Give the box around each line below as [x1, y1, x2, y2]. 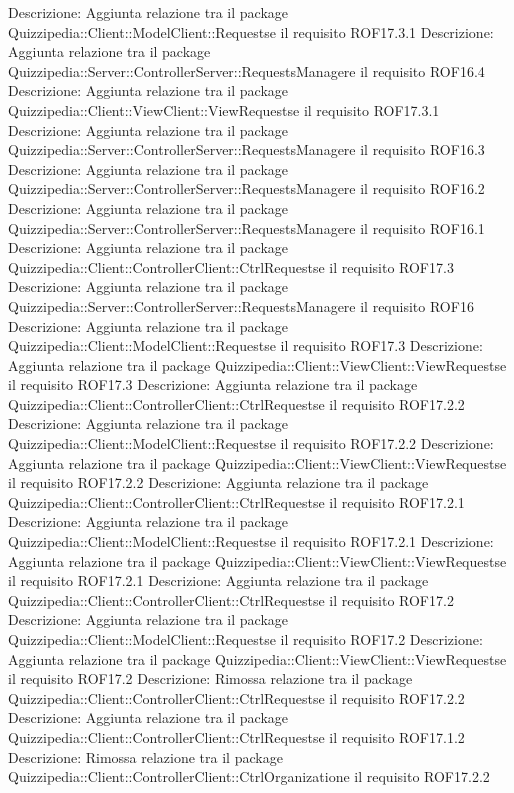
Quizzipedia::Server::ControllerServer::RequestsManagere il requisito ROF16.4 [8, 60, 485, 81]
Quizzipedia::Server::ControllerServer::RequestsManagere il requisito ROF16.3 [8, 139, 485, 160]
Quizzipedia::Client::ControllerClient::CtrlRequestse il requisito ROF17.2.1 [8, 491, 465, 512]
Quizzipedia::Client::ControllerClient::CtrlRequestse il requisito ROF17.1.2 [8, 726, 465, 747]
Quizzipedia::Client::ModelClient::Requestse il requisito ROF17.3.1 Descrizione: [8, 21, 494, 42]
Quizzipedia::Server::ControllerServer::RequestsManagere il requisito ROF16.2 [8, 178, 485, 199]
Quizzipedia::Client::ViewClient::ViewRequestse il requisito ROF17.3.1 [8, 99, 440, 120]
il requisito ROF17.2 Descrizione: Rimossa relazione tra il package [8, 668, 413, 689]
